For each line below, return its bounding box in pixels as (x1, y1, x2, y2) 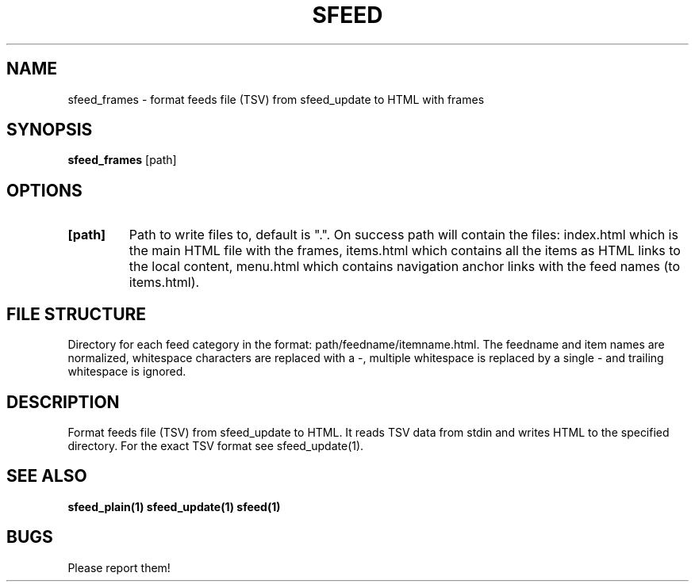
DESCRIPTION (6, 391, 120, 412)
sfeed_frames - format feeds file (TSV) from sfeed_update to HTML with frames (67, 92, 485, 106)
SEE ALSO (6, 466, 87, 487)
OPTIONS (6, 180, 83, 200)
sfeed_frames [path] (67, 153, 177, 167)
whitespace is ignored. (67, 365, 186, 379)
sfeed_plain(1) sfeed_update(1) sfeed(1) (67, 499, 281, 514)
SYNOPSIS (6, 120, 93, 140)
